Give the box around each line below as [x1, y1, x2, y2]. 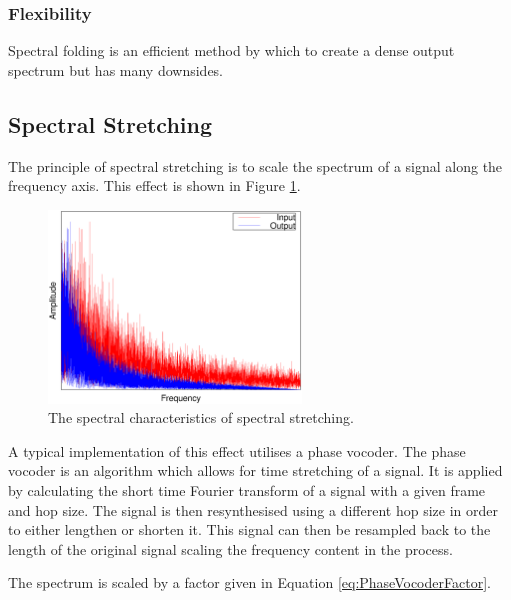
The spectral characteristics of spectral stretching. [48, 407, 354, 428]
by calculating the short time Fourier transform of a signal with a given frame [8, 479, 486, 500]
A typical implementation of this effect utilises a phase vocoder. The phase [8, 440, 466, 461]
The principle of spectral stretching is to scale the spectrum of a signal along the [8, 155, 503, 176]
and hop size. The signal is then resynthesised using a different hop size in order [8, 499, 498, 520]
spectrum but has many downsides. [8, 59, 224, 80]
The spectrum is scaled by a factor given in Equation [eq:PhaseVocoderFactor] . [8, 572, 491, 593]
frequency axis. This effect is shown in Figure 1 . [8, 175, 301, 196]
